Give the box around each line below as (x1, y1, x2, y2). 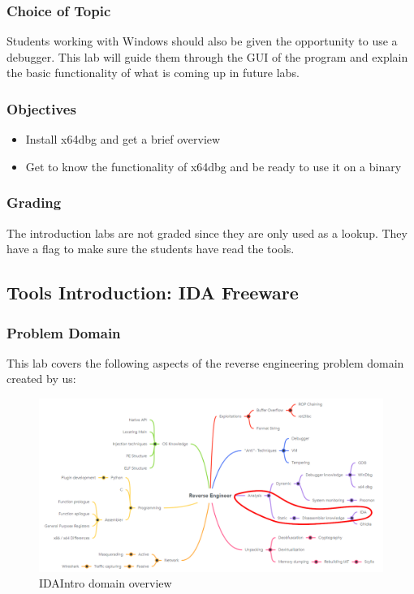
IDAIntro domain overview (39, 575, 172, 592)
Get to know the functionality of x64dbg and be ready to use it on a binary (25, 157, 402, 174)
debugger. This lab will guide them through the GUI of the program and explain (6, 48, 408, 65)
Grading (6, 192, 62, 213)
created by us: (6, 370, 76, 387)
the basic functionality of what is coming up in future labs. (6, 64, 300, 81)
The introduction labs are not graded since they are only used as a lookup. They (6, 224, 408, 241)
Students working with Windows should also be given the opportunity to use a (6, 32, 398, 49)
